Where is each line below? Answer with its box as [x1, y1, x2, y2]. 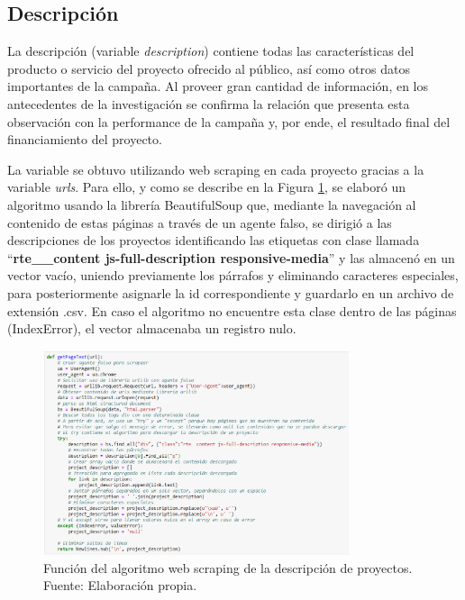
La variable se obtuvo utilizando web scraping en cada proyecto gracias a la [7, 159, 424, 178]
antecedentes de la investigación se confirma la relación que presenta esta [7, 94, 410, 113]
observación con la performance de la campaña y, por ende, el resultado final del [7, 112, 451, 131]
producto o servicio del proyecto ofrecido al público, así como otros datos [7, 59, 410, 77]
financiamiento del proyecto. [7, 130, 162, 149]
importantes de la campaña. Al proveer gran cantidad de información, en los [7, 77, 429, 95]
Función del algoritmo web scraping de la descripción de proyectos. [43, 558, 413, 577]
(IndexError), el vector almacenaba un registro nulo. [7, 319, 296, 338]
